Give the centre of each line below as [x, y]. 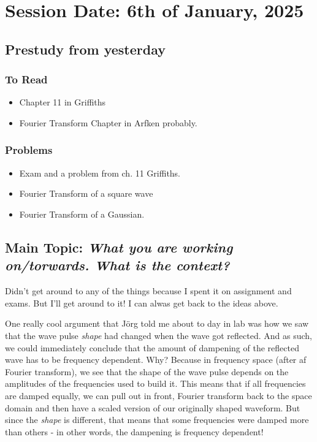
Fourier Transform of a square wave [86, 193]
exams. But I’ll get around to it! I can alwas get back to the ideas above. [142, 303]
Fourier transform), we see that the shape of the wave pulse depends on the [147, 371]
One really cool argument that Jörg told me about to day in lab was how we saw [157, 323]
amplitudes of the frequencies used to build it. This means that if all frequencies [155, 383]
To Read [26, 79]
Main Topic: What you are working [119, 247]
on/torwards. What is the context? [117, 265]
